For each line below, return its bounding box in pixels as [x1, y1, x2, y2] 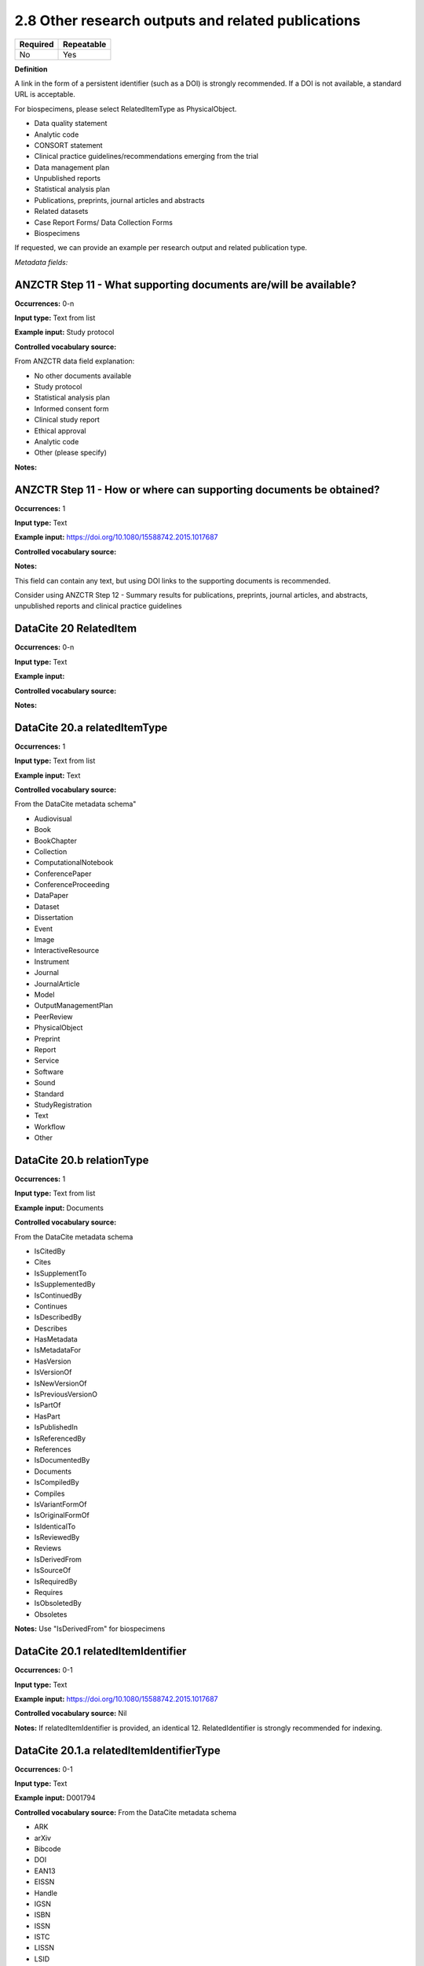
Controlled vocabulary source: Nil [14, 1709, 127, 1718]
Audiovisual [34, 814, 72, 823]
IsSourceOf [34, 1566, 71, 1575]
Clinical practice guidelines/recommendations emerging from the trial [34, 152, 259, 161]
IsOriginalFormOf [34, 1511, 90, 1520]
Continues [34, 1301, 68, 1311]
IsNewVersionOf [34, 1379, 87, 1388]
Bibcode [34, 1844, 62, 1854]
